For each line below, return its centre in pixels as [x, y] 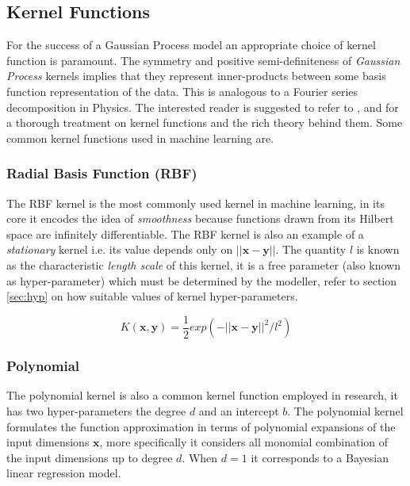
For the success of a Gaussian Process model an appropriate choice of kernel [191, 45]
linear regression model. [64, 473]
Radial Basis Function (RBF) [102, 173]
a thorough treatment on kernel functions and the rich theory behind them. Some [205, 122]
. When [200, 457]
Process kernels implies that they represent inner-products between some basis [196, 76]
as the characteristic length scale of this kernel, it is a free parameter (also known [203, 264]
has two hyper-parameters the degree [96, 411]
